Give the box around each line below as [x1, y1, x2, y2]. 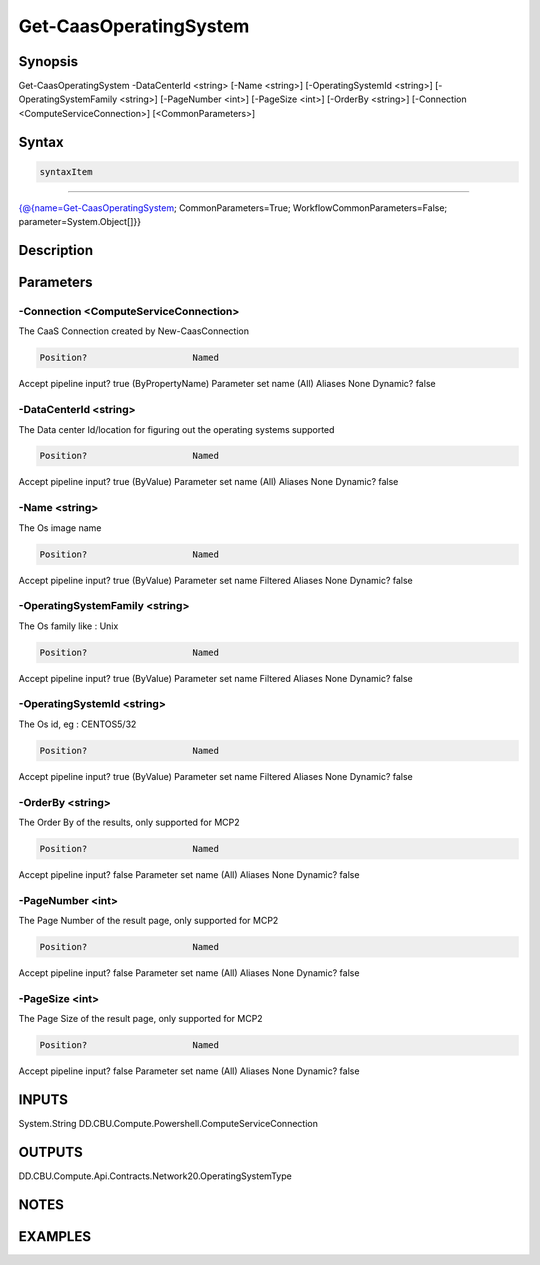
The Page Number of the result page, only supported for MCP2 [18, 915, 279, 927]
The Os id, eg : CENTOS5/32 [18, 718, 137, 730]
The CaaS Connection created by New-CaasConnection [18, 325, 250, 337]
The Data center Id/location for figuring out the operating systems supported [18, 423, 335, 435]
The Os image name [18, 521, 102, 534]
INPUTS [18, 1091, 69, 1108]
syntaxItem [39, 166, 93, 177]
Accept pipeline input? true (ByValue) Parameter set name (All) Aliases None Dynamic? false [18, 476, 399, 488]
